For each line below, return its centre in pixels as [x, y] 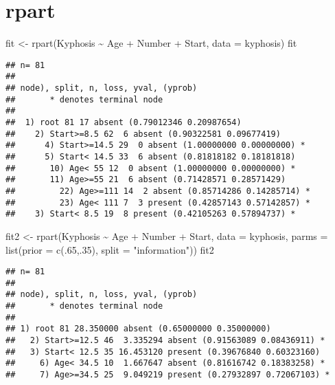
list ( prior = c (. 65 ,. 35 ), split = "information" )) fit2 [110, 249]
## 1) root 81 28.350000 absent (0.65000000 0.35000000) [138, 329]
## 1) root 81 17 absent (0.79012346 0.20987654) [124, 122]
